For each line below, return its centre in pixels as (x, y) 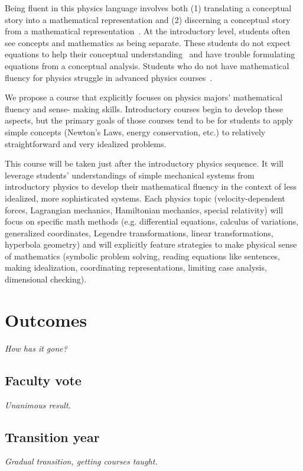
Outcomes (46, 319)
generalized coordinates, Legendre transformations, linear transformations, (139, 233)
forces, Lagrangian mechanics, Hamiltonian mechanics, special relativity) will (144, 209)
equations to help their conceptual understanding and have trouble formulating (150, 54)
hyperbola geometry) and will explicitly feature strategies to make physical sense (151, 244)
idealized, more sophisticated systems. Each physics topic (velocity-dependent (145, 198)
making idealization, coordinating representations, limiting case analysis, (136, 267)
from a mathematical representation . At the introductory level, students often (148, 31)
